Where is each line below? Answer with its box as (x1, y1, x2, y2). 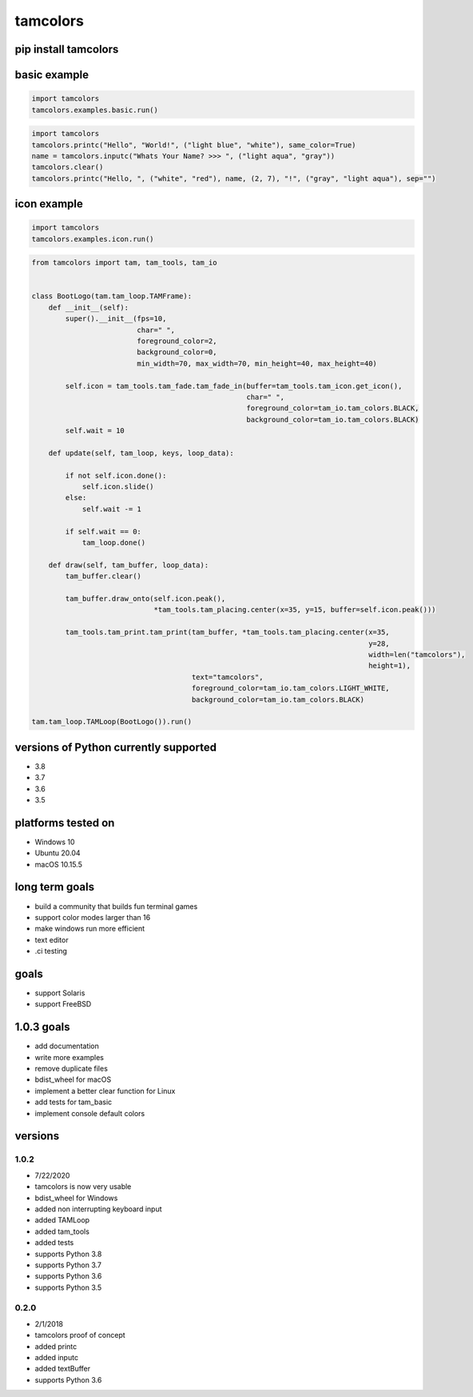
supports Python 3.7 (34, 1260, 102, 1270)
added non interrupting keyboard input (34, 1204, 162, 1214)
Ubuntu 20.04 (34, 848, 81, 858)
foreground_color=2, (137, 337, 217, 346)
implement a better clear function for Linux (34, 1086, 176, 1095)
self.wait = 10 (65, 426, 125, 435)
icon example (14, 197, 83, 211)
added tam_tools (34, 1227, 89, 1236)
